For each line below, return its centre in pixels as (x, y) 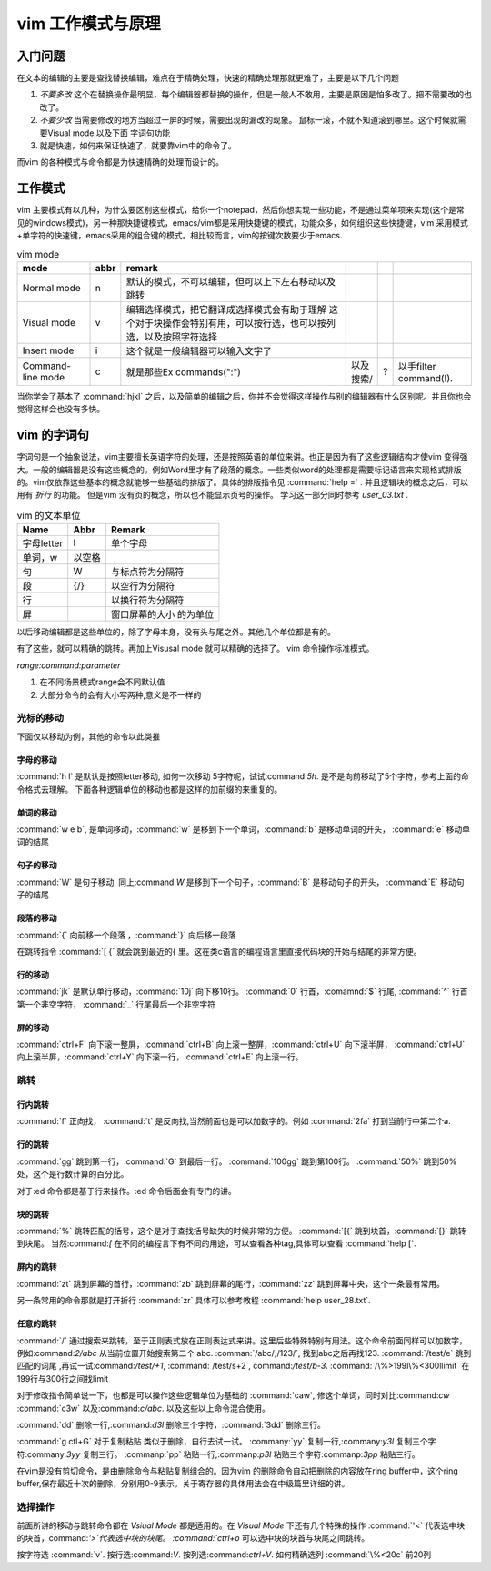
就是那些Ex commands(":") (183, 371)
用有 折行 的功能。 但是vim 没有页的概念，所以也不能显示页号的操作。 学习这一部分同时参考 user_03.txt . (213, 495)
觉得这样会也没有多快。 (60, 409)
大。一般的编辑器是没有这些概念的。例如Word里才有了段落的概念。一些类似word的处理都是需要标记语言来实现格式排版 (240, 470)
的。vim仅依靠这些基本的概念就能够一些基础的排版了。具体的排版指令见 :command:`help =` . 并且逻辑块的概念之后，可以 (242, 481)
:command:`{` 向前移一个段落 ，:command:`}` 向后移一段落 (126, 935)
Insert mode (48, 350)
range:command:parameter (69, 665)
